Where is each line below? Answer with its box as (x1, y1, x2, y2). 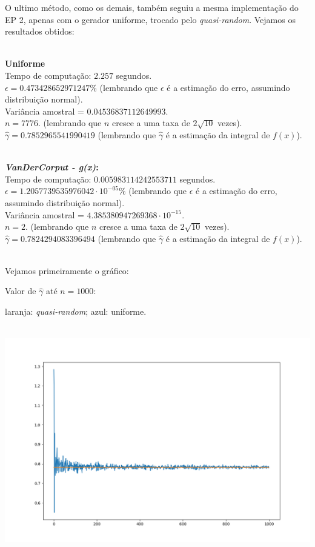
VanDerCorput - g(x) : (5, 161, 99, 173)
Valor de (5, 284, 36, 297)
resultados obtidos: (5, 25, 75, 38)
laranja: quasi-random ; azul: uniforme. (5, 305, 147, 318)
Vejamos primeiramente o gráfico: (5, 264, 129, 277)
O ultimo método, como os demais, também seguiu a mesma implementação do (5, 1, 299, 13)
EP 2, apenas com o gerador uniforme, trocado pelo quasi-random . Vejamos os (5, 13, 296, 25)
